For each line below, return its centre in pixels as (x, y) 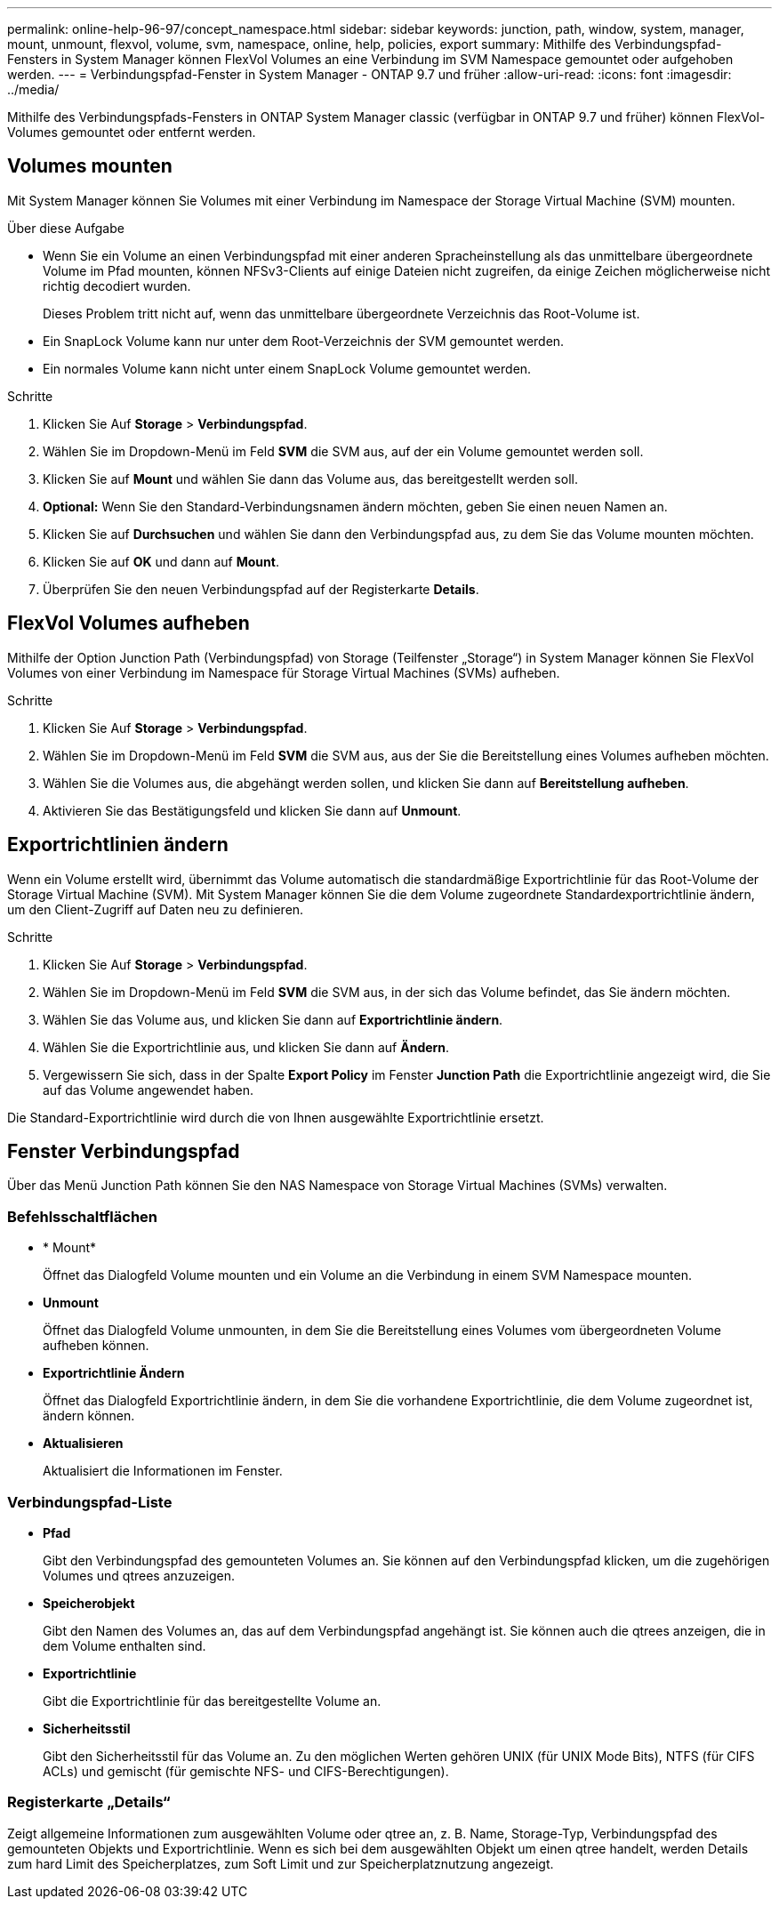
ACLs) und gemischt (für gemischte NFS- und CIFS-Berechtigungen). (246, 1771)
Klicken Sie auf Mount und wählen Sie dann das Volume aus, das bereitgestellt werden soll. (310, 479)
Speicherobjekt (89, 1603)
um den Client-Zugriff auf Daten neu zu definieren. (156, 909)
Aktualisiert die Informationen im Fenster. (163, 1471)
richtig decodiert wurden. (117, 285)
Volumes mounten (90, 166)
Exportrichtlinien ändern (118, 845)
